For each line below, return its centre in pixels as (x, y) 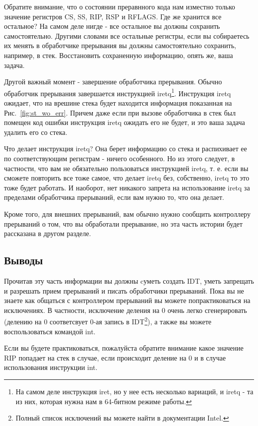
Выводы (24, 260)
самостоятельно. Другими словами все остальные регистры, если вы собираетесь (127, 35)
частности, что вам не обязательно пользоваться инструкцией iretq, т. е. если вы (126, 168)
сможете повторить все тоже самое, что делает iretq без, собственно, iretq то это (127, 178)
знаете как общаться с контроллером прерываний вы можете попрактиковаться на (127, 300)
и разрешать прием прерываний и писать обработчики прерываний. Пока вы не (124, 290)
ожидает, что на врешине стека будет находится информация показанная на (118, 103)
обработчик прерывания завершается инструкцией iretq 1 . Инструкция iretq (118, 92)
